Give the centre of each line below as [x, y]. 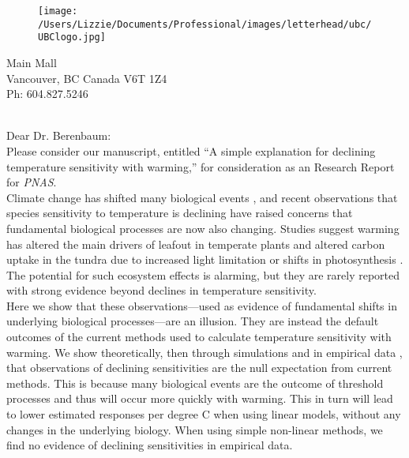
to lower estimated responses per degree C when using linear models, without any [204, 414]
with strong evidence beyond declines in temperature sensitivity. [161, 290]
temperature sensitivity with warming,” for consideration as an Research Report [201, 166]
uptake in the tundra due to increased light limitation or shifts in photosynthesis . [205, 259]
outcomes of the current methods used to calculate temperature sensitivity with [199, 337]
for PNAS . [32, 182]
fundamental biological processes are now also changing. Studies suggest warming [203, 228]
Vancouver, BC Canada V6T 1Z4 [87, 78]
